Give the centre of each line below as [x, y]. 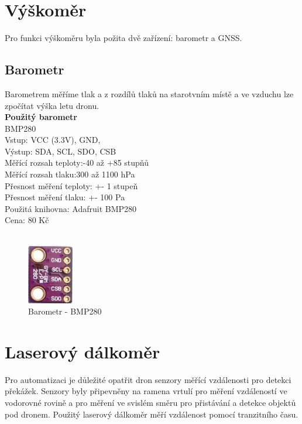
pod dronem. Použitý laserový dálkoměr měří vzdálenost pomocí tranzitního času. [152, 414]
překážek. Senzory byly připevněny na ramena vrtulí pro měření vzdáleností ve [146, 391]
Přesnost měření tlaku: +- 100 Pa [65, 197]
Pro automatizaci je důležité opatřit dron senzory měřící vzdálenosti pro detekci [148, 379]
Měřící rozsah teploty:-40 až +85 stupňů [77, 163]
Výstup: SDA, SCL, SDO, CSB [61, 151]
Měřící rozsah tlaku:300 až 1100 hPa [70, 174]
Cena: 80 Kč [27, 220]
